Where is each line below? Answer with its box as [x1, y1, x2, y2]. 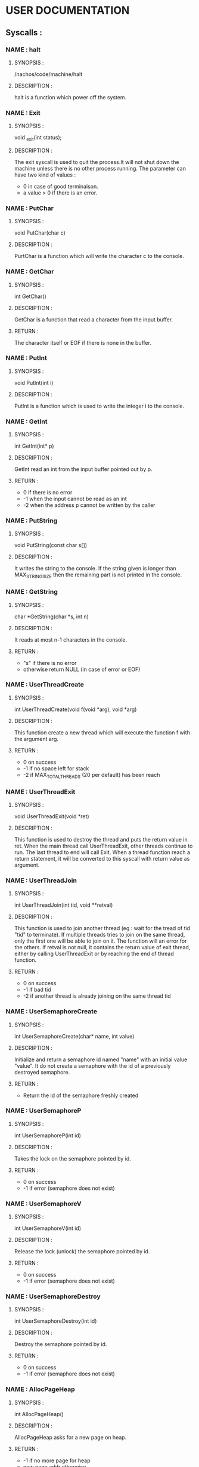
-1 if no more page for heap [23, 1457, 91, 1464]
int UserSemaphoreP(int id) [14, 1132, 82, 1139]
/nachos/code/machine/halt [14, 70, 83, 78]
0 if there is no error [23, 489, 73, 496]
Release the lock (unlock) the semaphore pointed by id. [14, 1248, 150, 1255]
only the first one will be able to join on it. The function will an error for [14, 937, 187, 944]
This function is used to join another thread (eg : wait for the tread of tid [14, 925, 191, 932]
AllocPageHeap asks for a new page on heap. [14, 1433, 127, 1441]
